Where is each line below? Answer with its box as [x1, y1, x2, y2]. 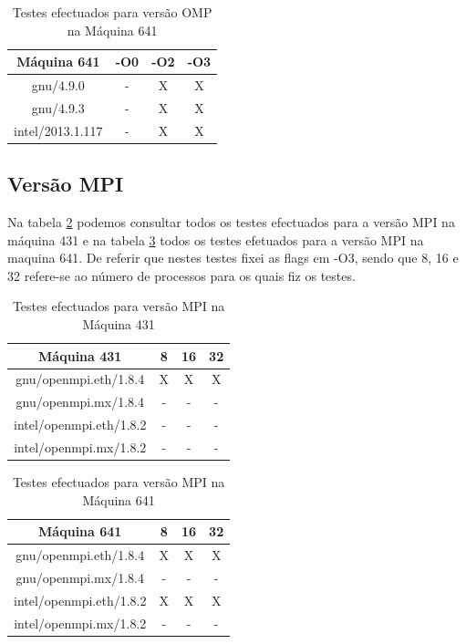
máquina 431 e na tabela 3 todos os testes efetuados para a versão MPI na [7, 230, 424, 249]
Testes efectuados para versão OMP [12, 3, 212, 21]
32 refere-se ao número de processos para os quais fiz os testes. [7, 265, 356, 285]
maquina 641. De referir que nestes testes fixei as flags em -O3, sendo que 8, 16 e [7, 248, 459, 267]
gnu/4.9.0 [31, 76, 85, 95]
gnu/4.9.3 [31, 98, 85, 117]
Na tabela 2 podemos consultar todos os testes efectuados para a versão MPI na [7, 213, 455, 232]
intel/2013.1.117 [14, 120, 103, 140]
